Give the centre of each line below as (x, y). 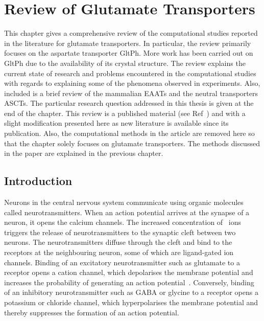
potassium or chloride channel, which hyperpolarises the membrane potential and (131, 302)
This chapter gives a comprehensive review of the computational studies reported (131, 33)
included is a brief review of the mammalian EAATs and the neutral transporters (131, 93)
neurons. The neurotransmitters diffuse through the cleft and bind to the (118, 242)
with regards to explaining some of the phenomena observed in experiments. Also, (132, 83)
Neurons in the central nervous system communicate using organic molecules (124, 202)
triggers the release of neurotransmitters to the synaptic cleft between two (120, 232)
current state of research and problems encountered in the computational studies (130, 73)
